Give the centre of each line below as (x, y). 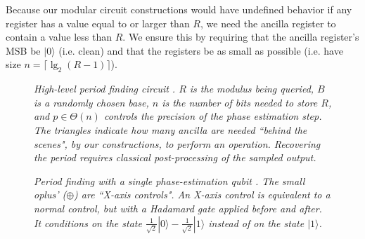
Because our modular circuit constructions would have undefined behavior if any (179, 9)
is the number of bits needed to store (240, 102)
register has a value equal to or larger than (98, 23)
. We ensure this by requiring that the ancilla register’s (241, 37)
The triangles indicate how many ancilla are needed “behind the (171, 129)
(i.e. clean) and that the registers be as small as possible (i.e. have (201, 50)
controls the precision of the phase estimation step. (213, 116)
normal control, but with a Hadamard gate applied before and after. (178, 208)
